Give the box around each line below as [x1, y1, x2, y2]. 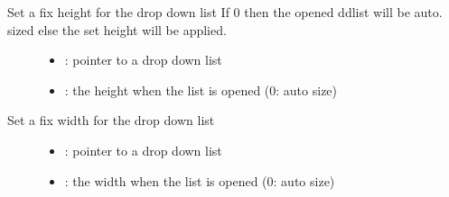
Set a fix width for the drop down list [7, 111, 215, 130]
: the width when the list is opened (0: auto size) [64, 171, 335, 190]
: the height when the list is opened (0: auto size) [64, 80, 338, 99]
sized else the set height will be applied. [7, 20, 227, 39]
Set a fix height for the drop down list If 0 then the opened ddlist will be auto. [7, 3, 443, 21]
